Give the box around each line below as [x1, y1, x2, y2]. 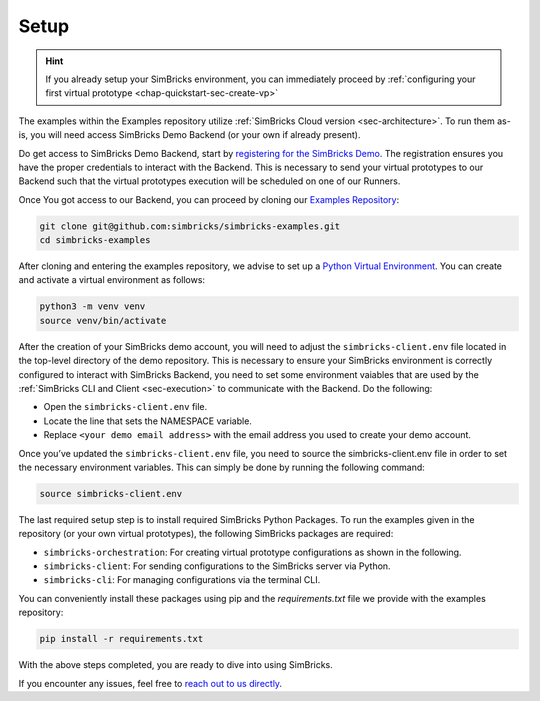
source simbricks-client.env [39, 488, 183, 499]
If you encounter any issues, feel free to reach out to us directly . [18, 677, 283, 689]
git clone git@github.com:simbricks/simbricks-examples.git [39, 220, 341, 232]
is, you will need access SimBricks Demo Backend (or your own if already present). [18, 129, 361, 141]
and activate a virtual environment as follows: [18, 274, 205, 286]
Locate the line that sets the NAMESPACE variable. [43, 415, 252, 427]
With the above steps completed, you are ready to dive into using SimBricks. [18, 659, 334, 671]
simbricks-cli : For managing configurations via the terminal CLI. [43, 574, 321, 586]
